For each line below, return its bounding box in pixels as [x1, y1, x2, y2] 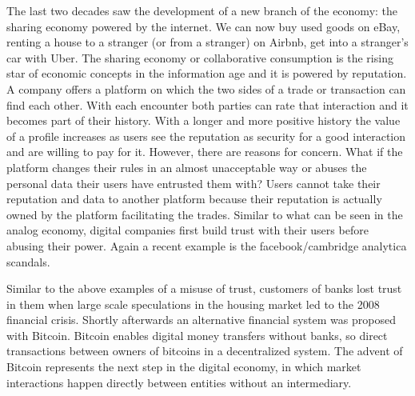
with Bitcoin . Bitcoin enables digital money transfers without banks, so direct [6, 326, 388, 343]
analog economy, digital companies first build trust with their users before [6, 222, 369, 238]
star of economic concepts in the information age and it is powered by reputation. [6, 65, 407, 82]
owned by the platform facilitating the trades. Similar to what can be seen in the [6, 206, 403, 222]
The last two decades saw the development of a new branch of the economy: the [6, 2, 398, 18]
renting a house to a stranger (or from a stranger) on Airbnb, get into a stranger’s [6, 34, 409, 50]
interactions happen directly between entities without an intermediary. [6, 374, 352, 390]
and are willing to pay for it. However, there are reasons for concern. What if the [6, 143, 403, 160]
